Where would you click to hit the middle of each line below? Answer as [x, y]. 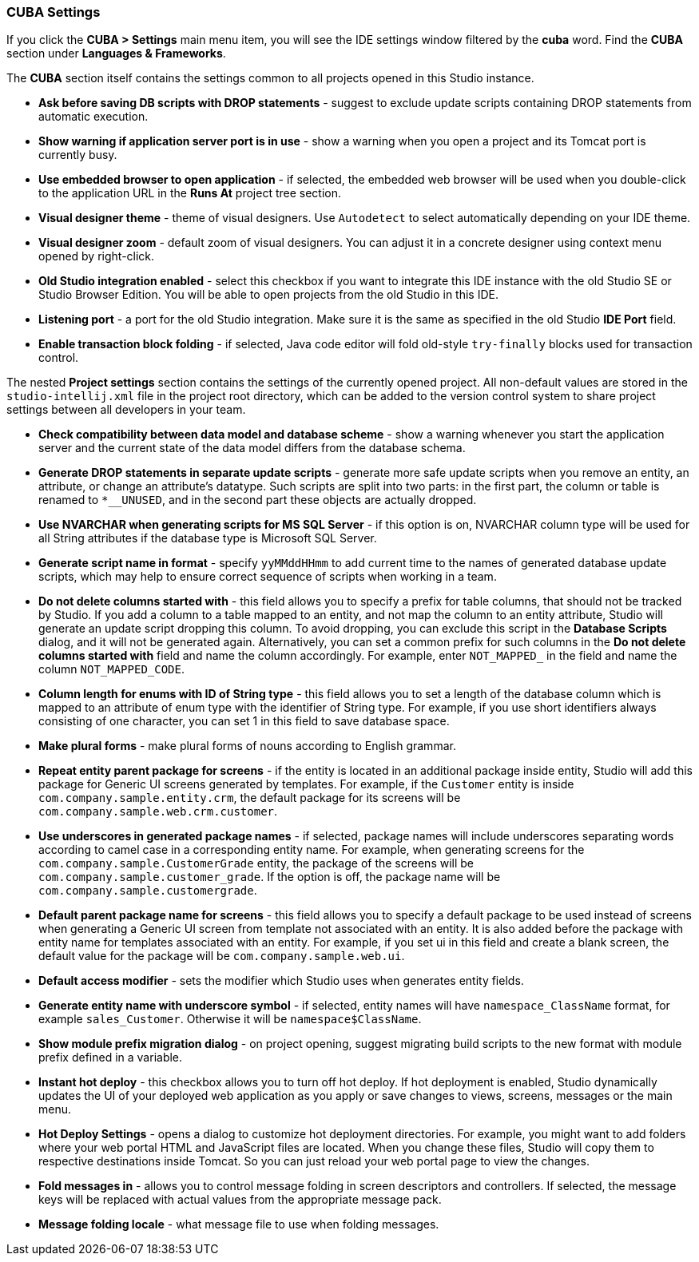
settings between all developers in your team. [126, 410]
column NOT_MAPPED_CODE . [112, 669]
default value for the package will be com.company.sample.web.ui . [222, 956]
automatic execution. [93, 117]
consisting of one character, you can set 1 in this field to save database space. [244, 721]
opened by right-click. [97, 256]
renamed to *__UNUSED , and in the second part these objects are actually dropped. [258, 500]
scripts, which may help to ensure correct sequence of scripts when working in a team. [268, 577]
